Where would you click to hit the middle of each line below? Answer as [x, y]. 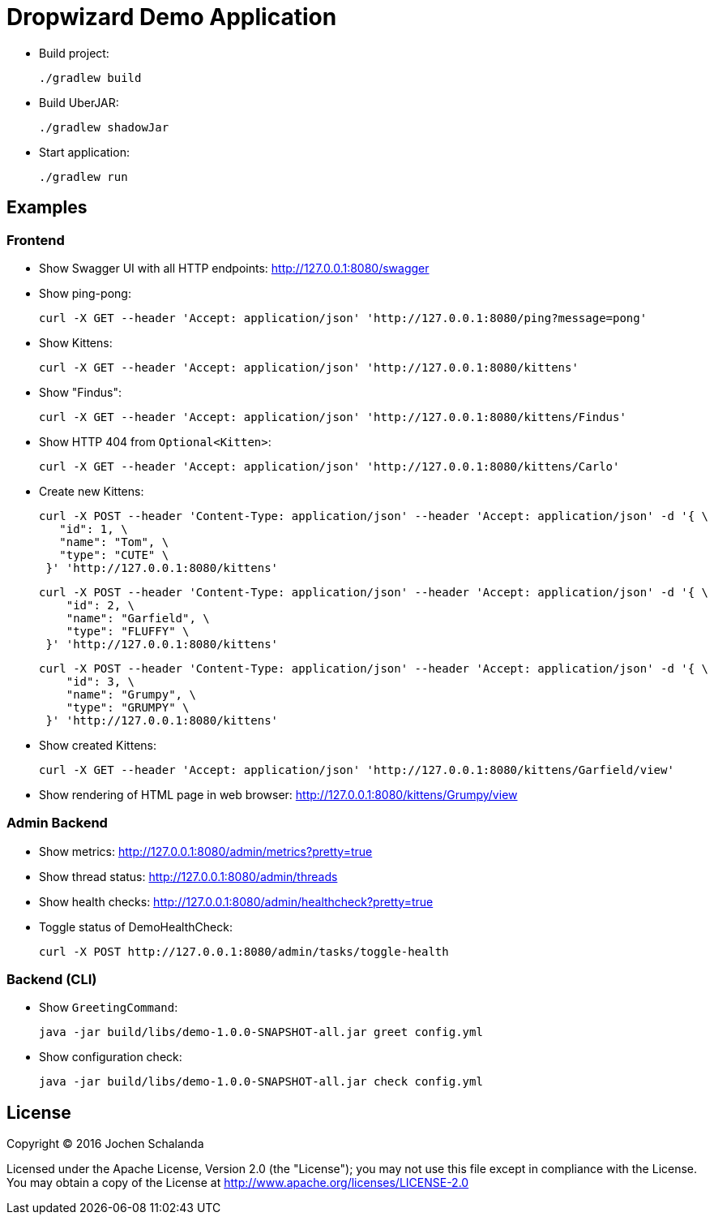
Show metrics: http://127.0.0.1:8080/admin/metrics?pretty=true [206, 851]
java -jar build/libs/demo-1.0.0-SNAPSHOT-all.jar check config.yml [261, 1082]
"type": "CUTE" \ [114, 555]
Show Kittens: [76, 342]
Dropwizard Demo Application [172, 17]
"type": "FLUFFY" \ [128, 631]
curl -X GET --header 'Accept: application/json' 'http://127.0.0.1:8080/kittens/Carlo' [329, 466]
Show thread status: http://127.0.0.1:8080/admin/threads [188, 876]
